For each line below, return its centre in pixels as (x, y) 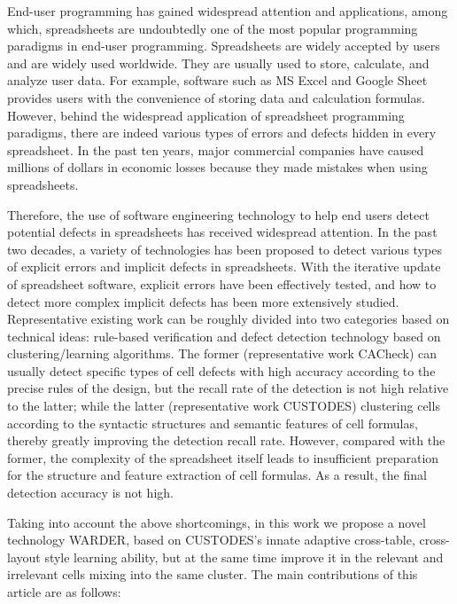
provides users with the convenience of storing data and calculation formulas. (216, 97)
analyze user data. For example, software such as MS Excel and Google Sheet (217, 80)
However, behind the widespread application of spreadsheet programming (206, 115)
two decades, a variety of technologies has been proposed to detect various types (225, 249)
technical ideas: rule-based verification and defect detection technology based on (224, 336)
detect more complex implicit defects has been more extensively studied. (203, 301)
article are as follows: (64, 592)
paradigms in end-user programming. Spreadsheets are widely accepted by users (224, 46)
